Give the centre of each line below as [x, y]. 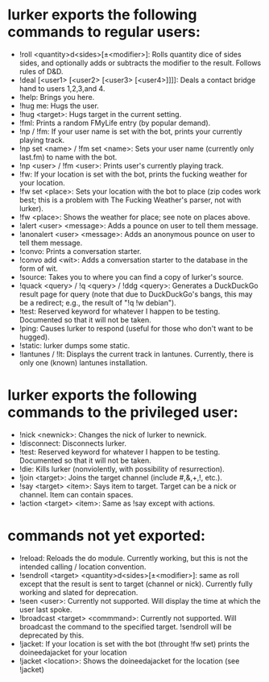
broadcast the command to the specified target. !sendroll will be [126, 626]
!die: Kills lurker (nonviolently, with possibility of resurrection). [122, 468]
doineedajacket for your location [73, 652]
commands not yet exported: [107, 536]
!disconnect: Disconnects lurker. [72, 443]
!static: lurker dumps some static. [74, 345]
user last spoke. [46, 609]
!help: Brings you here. [57, 97]
